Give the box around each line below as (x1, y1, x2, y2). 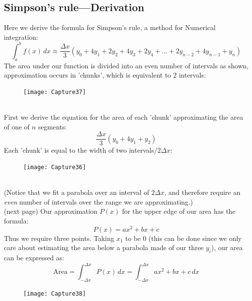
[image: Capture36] (23, 163, 86, 171)
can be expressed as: (4, 253, 64, 263)
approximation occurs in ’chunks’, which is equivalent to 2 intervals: (4, 70, 206, 80)
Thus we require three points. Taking (4, 233, 114, 243)
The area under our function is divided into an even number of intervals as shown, (4, 60, 249, 70)
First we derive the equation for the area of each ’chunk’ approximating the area (4, 112, 243, 122)
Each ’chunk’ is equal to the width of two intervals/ (4, 145, 158, 155)
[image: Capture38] (23, 290, 86, 297)
